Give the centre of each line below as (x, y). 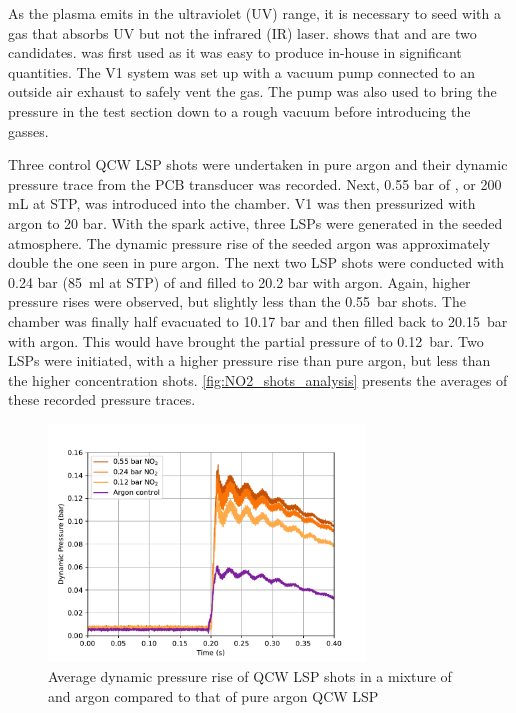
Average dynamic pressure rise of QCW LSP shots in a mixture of (250, 675)
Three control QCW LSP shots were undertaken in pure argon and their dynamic (258, 164)
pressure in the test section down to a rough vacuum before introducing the (239, 110)
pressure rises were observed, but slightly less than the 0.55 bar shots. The (237, 301)
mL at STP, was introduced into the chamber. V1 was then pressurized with (242, 203)
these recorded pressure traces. (102, 399)
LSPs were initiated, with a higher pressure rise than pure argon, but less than (249, 360)
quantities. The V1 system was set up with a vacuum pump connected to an (241, 71)
